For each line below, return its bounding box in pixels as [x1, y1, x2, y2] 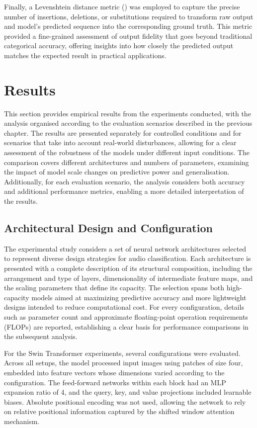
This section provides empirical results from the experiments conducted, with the [4, 108, 251, 118]
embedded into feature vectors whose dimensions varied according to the [4, 367, 225, 377]
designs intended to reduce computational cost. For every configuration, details [4, 302, 244, 312]
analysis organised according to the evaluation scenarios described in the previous [4, 118, 253, 128]
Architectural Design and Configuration [4, 220, 213, 236]
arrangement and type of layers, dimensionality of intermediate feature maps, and [4, 272, 253, 283]
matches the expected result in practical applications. [4, 50, 167, 60]
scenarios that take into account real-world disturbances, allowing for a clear [4, 137, 237, 148]
